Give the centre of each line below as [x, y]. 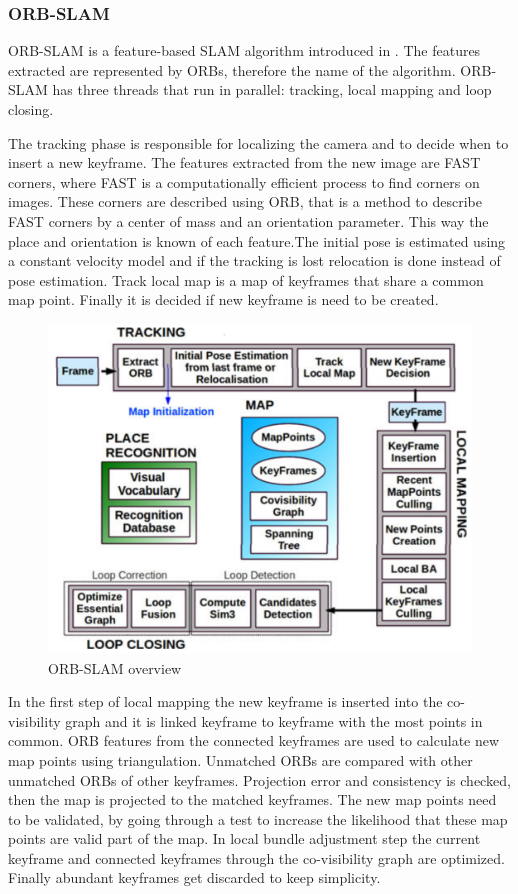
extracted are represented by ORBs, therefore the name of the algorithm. [232, 69]
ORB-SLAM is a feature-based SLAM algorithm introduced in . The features [244, 50]
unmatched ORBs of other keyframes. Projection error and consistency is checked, [259, 779]
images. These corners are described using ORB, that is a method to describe [245, 201]
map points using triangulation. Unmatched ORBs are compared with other [240, 759]
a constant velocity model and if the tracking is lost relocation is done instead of [254, 260]
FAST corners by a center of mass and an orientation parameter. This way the [248, 220]
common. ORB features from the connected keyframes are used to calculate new [254, 740]
